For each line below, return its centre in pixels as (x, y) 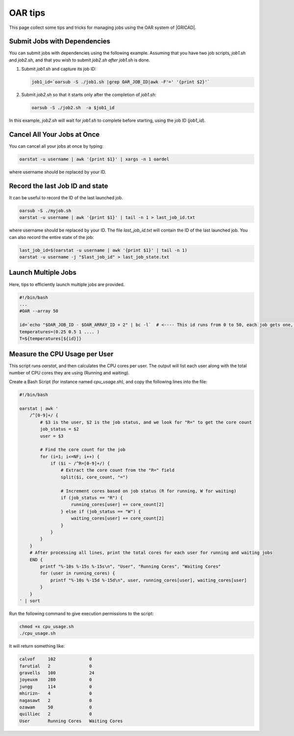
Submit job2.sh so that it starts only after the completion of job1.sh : (89, 95)
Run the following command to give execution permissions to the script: (81, 613)
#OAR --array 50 (39, 311)
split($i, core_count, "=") (94, 477)
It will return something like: (37, 646)
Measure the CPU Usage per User (61, 354)
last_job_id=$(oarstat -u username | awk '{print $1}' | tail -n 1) (103, 250)
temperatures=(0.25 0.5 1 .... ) (60, 332)
